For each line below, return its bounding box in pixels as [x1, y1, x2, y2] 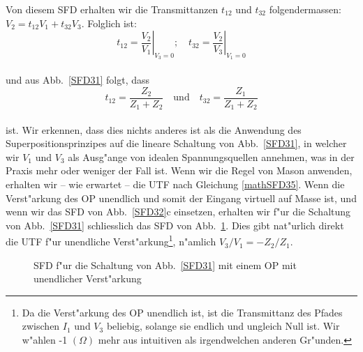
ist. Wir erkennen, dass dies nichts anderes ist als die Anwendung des [6, 122, 302, 137]
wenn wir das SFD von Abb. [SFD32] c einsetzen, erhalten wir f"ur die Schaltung [6, 204, 351, 219]
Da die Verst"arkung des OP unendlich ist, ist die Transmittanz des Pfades [22, 305, 343, 319]
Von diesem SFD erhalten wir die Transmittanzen [6, 2, 218, 16]
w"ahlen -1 [22, 332, 68, 347]
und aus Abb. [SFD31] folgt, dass [6, 72, 149, 86]
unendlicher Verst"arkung [34, 271, 142, 286]
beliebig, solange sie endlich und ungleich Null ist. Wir [106, 319, 340, 333]
